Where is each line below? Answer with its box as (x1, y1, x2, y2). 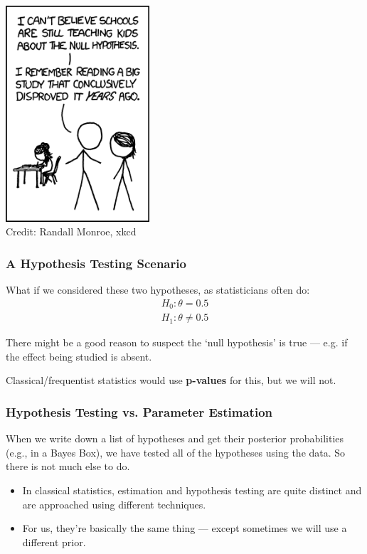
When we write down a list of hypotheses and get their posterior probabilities (6, 431, 344, 446)
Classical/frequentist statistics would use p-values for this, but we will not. (6, 373, 336, 388)
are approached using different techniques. (22, 496, 206, 511)
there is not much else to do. (6, 459, 130, 474)
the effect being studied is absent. (6, 348, 152, 363)
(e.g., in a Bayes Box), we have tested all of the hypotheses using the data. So (6, 444, 346, 459)
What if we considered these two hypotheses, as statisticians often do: (6, 282, 310, 297)
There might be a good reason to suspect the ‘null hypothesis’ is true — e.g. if (6, 335, 348, 350)
